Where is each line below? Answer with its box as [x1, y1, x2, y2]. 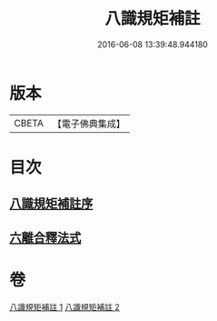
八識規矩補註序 [9, 196, 94, 212]
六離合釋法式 [9, 229, 82, 246]
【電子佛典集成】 [52, 117, 125, 130]
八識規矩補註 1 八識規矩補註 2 [9, 301, 121, 312]
